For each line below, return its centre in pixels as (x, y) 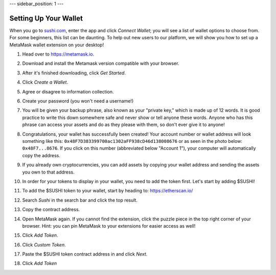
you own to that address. (49, 172)
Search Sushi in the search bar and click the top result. (80, 200)
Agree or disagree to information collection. (68, 91)
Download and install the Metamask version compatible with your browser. (101, 63)
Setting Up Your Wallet (46, 18)
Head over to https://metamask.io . (58, 54)
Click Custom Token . (44, 244)
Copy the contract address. (51, 210)
